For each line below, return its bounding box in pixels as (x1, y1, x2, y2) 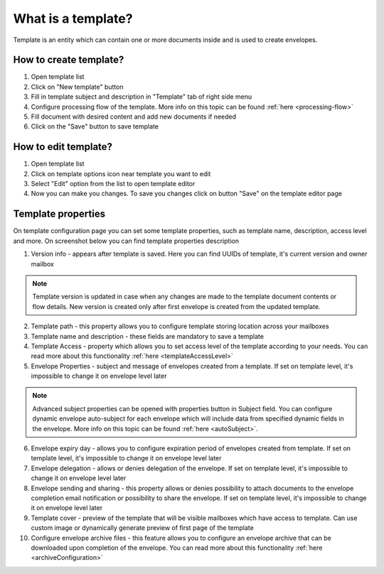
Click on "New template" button (31, 82, 124, 91)
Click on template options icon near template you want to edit (31, 169, 211, 178)
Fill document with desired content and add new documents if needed (31, 112, 237, 121)
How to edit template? (13, 141, 113, 153)
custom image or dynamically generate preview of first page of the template (31, 524, 254, 532)
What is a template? (13, 11, 133, 26)
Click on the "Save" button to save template (31, 122, 159, 131)
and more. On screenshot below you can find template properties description (13, 237, 240, 245)
